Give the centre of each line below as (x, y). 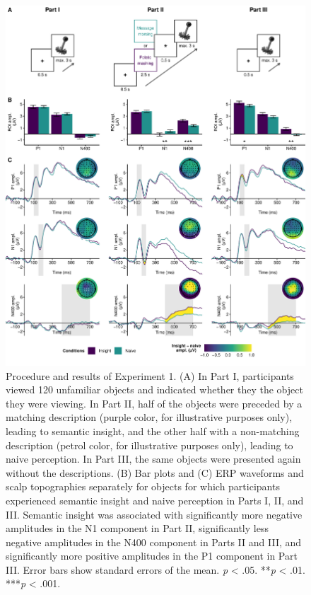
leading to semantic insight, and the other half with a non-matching (153, 431)
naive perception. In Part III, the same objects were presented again (153, 459)
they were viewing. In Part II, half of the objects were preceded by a (154, 403)
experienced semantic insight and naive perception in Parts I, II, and (155, 500)
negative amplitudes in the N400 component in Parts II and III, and (154, 542)
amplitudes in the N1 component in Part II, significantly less (137, 528)
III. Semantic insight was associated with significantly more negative (154, 514)
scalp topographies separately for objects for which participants (143, 486)
